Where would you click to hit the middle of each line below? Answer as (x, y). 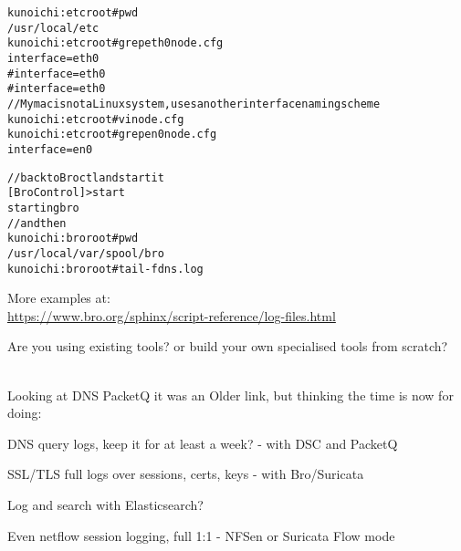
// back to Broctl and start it (86, 177)
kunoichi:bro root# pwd (73, 239)
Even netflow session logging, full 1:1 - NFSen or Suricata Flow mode (201, 535)
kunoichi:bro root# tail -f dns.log (105, 269)
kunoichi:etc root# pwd (73, 13)
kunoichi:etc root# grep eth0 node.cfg (115, 43)
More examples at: (59, 298)
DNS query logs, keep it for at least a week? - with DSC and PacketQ (203, 443)
